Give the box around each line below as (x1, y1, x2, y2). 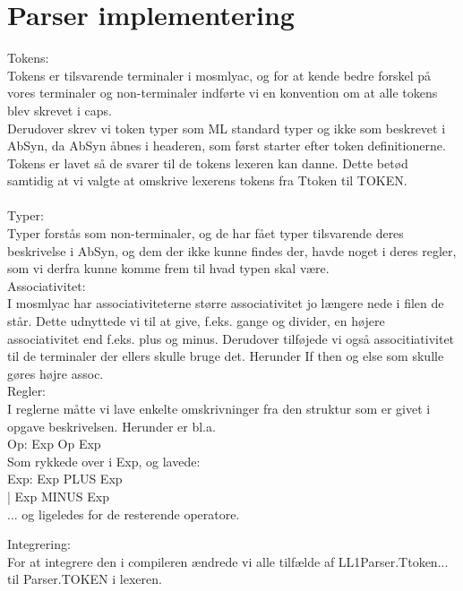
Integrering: (7, 535, 71, 553)
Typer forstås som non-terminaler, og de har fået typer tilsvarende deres (7, 224, 404, 243)
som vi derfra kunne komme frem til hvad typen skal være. (7, 259, 330, 278)
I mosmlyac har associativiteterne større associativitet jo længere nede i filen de (7, 294, 444, 313)
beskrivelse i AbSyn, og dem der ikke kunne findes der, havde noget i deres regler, (7, 241, 457, 260)
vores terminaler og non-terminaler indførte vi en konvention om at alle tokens (7, 83, 438, 102)
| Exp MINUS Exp (7, 486, 109, 505)
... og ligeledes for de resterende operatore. (7, 504, 240, 523)
